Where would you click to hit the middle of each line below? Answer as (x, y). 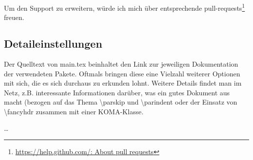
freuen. (14, 17)
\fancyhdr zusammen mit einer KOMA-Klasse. (74, 112)
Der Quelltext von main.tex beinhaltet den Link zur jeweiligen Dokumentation (121, 64)
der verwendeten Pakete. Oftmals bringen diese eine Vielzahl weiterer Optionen (122, 73)
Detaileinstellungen (53, 44)
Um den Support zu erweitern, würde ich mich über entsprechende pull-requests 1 (125, 7)
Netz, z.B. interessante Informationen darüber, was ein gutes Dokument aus (117, 92)
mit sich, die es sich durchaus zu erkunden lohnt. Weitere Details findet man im (123, 83)
